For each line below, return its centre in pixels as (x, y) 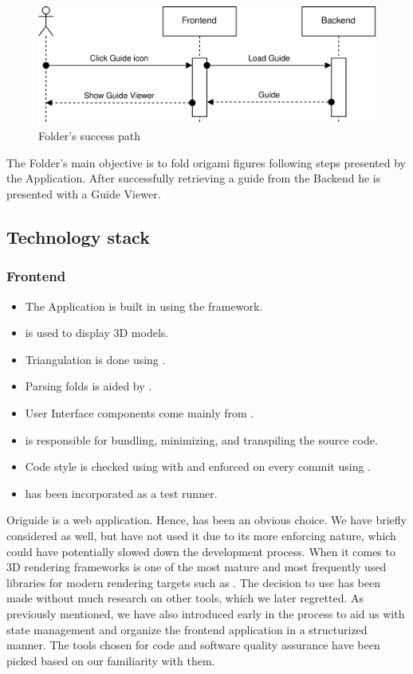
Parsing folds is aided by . (88, 386)
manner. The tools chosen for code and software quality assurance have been (193, 645)
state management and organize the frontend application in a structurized (187, 629)
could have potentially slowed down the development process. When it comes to (201, 551)
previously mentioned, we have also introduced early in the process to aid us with (206, 613)
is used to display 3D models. (97, 333)
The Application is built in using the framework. (144, 306)
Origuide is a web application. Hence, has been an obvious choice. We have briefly (206, 520)
